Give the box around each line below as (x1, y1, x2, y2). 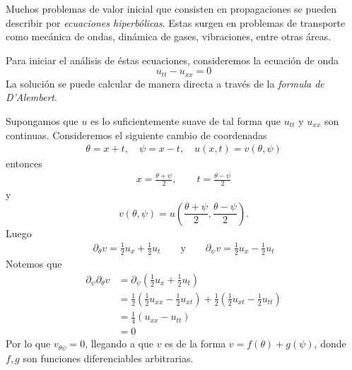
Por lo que (6, 336, 51, 351)
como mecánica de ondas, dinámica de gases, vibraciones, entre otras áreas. (6, 29, 332, 44)
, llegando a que (85, 336, 153, 351)
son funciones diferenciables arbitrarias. (23, 350, 194, 365)
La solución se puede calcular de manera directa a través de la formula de (6, 76, 324, 90)
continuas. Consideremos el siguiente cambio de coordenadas (6, 127, 267, 142)
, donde (314, 336, 346, 351)
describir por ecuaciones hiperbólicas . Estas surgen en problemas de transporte (6, 15, 346, 30)
